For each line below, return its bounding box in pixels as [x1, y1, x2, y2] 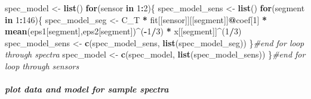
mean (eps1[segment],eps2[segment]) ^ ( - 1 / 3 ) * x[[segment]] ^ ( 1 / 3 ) [5, 25, 242, 37]
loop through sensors [5, 59, 79, 72]
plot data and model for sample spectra [5, 83, 169, 95]
